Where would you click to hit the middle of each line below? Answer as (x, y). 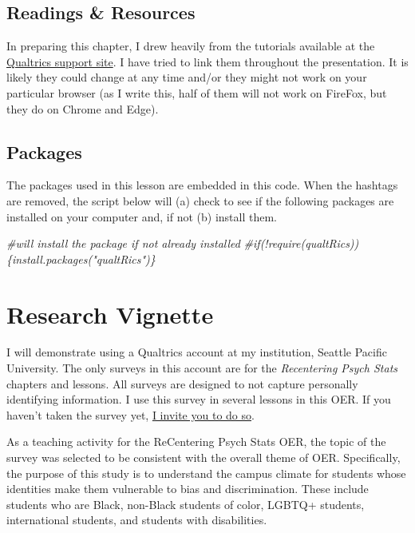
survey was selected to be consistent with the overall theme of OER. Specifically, (204, 457)
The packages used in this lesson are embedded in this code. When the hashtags (202, 185)
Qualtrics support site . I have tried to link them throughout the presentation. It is (207, 61)
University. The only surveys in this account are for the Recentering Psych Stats (202, 368)
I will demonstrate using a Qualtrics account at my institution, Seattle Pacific (197, 352)
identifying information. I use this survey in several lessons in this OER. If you (199, 399)
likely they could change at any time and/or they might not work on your (187, 77)
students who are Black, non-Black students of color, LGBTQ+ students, (186, 504)
